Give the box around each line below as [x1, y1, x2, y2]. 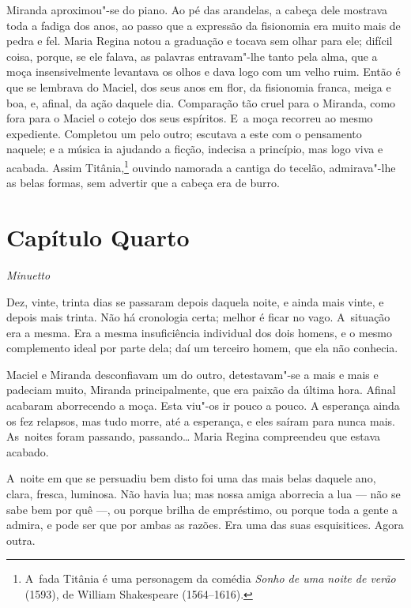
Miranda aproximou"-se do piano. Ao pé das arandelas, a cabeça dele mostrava [6, 2, 388, 17]
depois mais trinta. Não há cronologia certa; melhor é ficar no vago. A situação [6, 309, 390, 325]
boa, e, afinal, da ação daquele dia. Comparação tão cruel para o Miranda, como [6, 94, 396, 111]
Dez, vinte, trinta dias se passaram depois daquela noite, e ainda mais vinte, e [6, 293, 384, 310]
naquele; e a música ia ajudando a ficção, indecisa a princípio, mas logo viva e [6, 141, 383, 157]
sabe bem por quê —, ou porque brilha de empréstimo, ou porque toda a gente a [6, 501, 398, 517]
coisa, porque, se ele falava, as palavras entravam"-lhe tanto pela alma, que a [6, 47, 378, 64]
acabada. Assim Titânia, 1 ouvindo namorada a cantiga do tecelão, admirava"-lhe [6, 156, 396, 175]
